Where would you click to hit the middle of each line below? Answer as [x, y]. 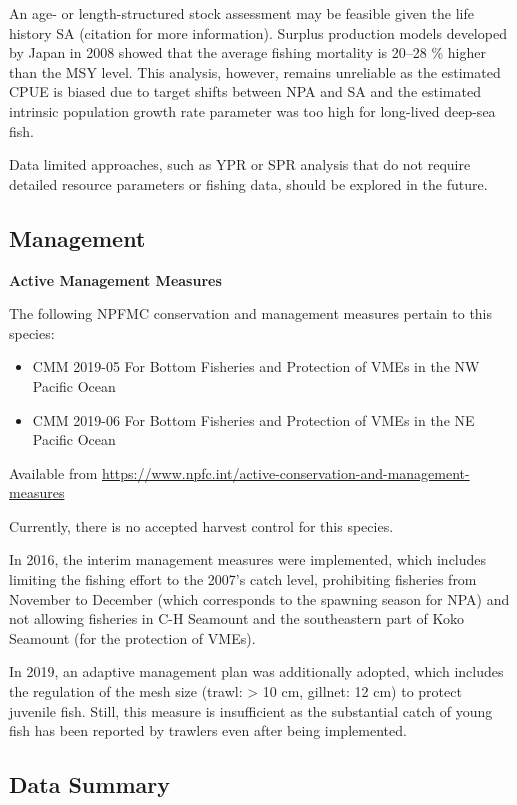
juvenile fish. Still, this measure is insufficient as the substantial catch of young [251, 710]
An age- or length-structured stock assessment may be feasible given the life [241, 13]
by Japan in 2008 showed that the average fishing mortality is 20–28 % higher [247, 52]
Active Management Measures [115, 279]
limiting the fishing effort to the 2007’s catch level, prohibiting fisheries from [243, 579]
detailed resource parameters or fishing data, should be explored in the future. [248, 183]
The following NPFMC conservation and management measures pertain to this [251, 313]
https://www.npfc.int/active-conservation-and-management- [286, 472]
